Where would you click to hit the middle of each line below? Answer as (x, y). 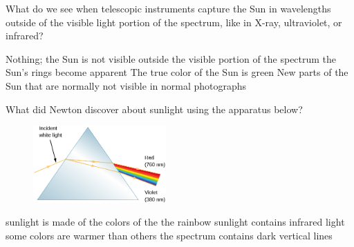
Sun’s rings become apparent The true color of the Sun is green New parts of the (177, 72)
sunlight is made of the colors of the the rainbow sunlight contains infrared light (175, 222)
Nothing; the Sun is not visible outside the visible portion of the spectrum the (171, 58)
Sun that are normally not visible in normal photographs (126, 85)
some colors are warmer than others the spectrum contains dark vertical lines (169, 235)
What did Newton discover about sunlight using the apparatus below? (154, 109)
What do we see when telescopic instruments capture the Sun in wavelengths (168, 8)
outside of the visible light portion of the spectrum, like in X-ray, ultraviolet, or (174, 22)
